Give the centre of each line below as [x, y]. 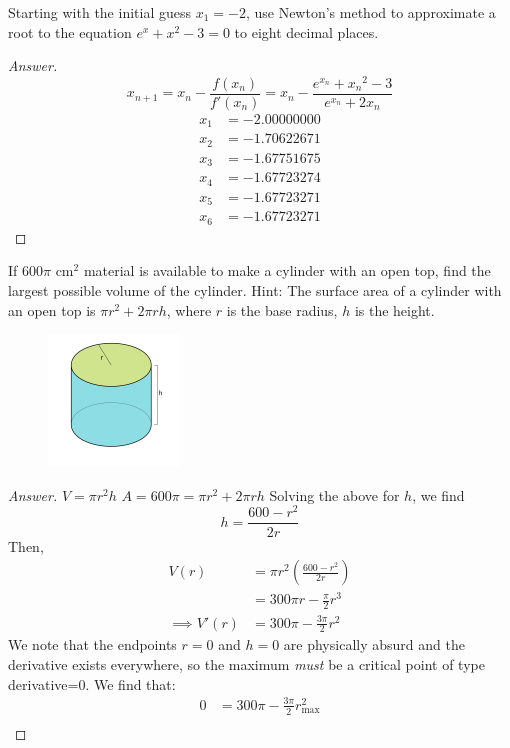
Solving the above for [334, 494]
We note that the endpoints [92, 644]
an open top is [52, 309]
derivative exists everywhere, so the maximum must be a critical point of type [246, 664]
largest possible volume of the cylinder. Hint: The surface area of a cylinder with [255, 290]
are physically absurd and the [374, 644]
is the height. [394, 309]
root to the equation [70, 31]
